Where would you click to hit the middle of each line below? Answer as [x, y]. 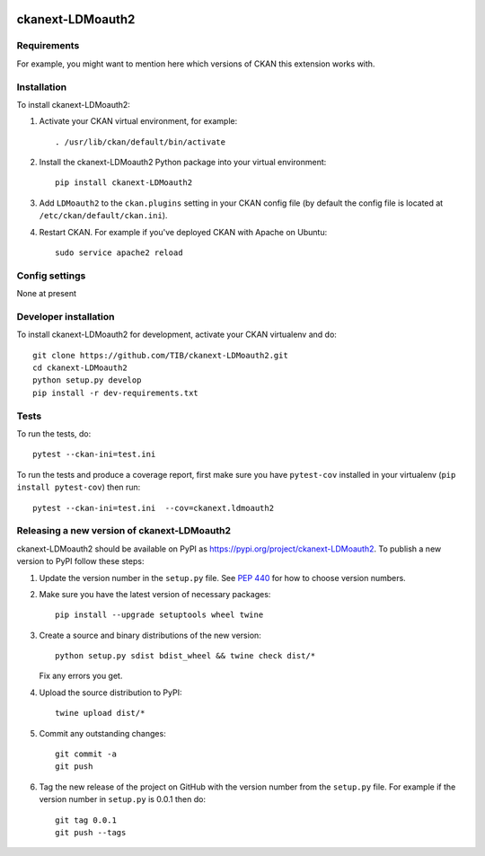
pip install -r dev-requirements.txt [116, 393]
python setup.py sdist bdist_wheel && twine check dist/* [185, 656]
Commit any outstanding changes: [102, 733]
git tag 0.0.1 [86, 820]
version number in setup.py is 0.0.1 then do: [123, 799]
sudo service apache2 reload [119, 253]
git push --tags [91, 832]
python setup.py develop [87, 380]
